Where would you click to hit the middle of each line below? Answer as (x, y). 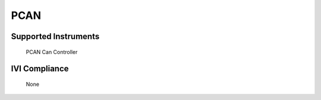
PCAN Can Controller (52, 52)
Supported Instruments (55, 36)
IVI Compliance (40, 69)
